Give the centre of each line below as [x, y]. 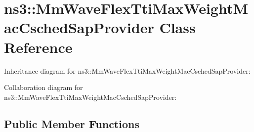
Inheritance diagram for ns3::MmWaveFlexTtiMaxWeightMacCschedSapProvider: [127, 70]
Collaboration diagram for [43, 87]
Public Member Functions [72, 123]
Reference [38, 47]
